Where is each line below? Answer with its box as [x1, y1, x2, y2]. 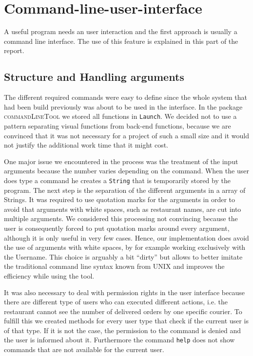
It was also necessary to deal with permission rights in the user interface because [4, 287, 245, 297]
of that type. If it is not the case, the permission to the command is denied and [4, 325, 241, 335]
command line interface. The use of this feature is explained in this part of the [4, 36, 238, 46]
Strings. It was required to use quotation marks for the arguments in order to [4, 194, 235, 205]
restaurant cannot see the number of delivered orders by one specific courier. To [4, 306, 242, 316]
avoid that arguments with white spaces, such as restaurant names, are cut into [4, 204, 241, 214]
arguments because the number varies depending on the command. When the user [4, 166, 249, 176]
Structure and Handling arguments [4, 69, 184, 84]
